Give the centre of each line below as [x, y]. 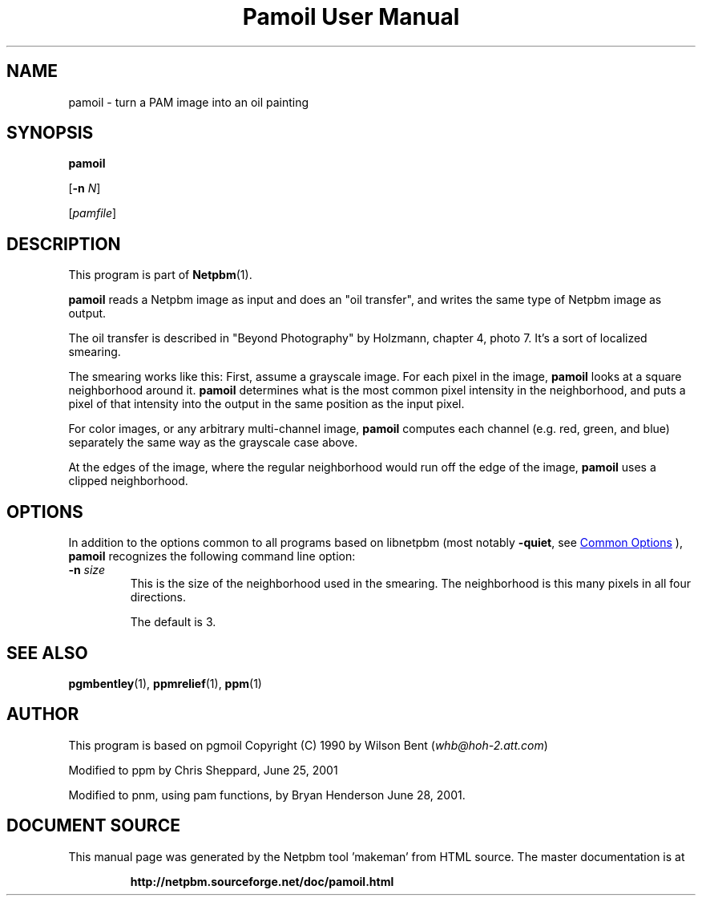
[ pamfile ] [93, 213]
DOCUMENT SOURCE [93, 826]
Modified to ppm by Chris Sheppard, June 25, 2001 [203, 770]
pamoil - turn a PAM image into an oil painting [189, 102]
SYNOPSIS [50, 133]
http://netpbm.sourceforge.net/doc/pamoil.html [262, 881]
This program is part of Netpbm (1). [160, 275]
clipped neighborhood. [128, 481]
